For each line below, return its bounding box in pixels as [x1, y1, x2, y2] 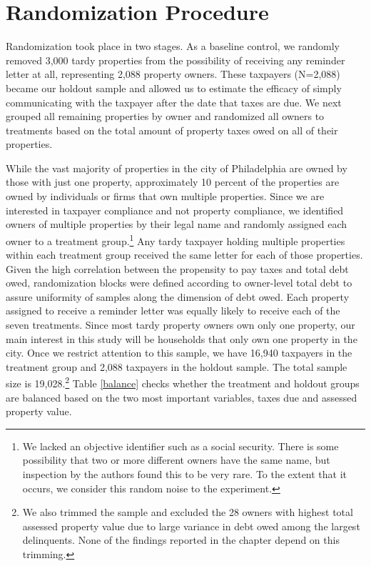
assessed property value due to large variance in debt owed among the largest [22, 518, 360, 533]
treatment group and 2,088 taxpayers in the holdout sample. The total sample [6, 359, 347, 374]
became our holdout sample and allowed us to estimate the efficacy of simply [6, 80, 342, 95]
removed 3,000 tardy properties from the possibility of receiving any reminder [6, 52, 345, 67]
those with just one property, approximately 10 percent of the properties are [6, 174, 340, 189]
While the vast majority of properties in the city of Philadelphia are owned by [6, 160, 347, 175]
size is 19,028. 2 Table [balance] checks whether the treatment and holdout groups [6, 374, 360, 391]
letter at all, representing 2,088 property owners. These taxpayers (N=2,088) [6, 66, 340, 81]
